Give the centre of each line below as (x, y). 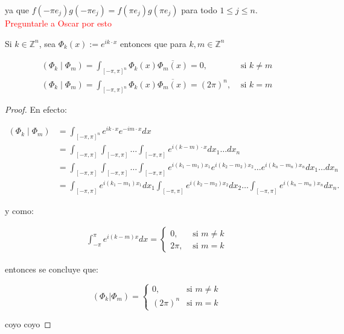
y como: (19, 210)
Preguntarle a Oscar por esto (59, 23)
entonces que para (153, 43)
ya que (17, 10)
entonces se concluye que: (52, 269)
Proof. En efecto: (36, 109)
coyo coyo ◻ (28, 324)
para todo (199, 10)
